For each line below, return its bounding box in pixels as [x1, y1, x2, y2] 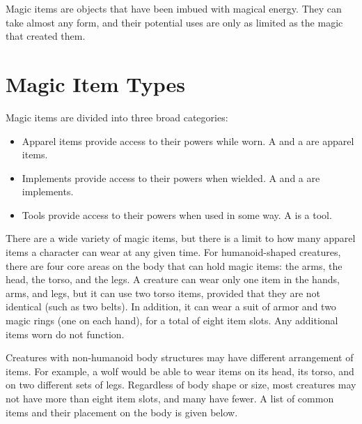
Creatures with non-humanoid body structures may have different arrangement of [6, 350, 354, 365]
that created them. [6, 29, 86, 43]
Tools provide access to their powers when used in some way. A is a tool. [22, 207, 332, 222]
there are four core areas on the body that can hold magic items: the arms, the [6, 258, 343, 273]
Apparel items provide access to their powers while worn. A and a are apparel [22, 133, 354, 148]
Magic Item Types [6, 69, 186, 98]
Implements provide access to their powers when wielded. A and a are [22, 170, 320, 185]
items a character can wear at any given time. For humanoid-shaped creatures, [6, 245, 341, 259]
